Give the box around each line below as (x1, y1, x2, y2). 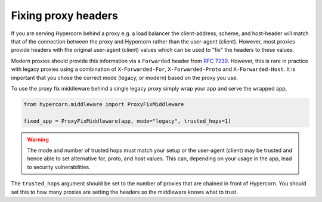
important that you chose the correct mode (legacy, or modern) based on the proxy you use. (11, 74, 239, 81)
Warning (27, 136, 49, 143)
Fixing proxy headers (11, 9, 119, 22)
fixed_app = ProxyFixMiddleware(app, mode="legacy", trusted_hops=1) (23, 117, 231, 125)
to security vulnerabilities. (27, 163, 91, 170)
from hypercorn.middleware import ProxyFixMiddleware (23, 101, 184, 107)
